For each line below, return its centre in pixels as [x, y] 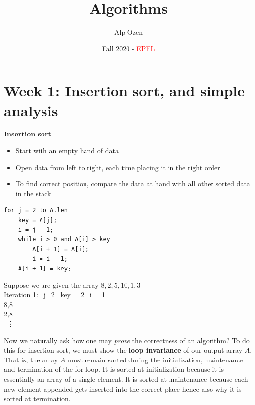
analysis [31, 110]
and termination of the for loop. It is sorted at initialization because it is [114, 369]
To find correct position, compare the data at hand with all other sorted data [133, 184]
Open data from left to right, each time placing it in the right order [118, 167]
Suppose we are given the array [51, 285]
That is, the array [31, 359]
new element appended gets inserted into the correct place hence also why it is [123, 388]
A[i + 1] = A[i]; [61, 249]
